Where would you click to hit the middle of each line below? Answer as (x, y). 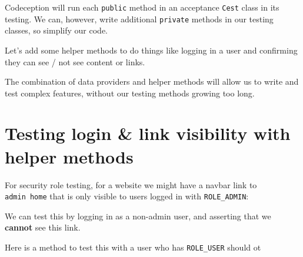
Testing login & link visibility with (148, 133)
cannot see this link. (43, 227)
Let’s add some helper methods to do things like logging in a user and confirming (151, 50)
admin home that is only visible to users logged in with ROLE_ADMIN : (127, 196)
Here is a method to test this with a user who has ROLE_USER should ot (133, 247)
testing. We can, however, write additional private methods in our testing (139, 19)
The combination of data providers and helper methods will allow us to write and (152, 81)
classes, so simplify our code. (56, 30)
